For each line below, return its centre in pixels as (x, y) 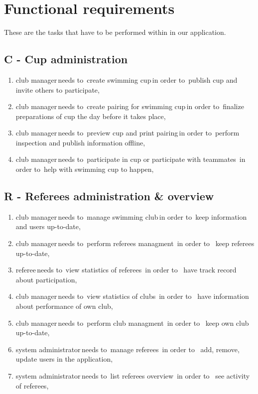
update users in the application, (64, 359)
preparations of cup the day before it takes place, (91, 116)
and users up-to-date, (48, 226)
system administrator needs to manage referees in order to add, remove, (128, 349)
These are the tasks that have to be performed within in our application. (115, 32)
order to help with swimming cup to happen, (85, 169)
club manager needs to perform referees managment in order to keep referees (135, 243)
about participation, (46, 279)
